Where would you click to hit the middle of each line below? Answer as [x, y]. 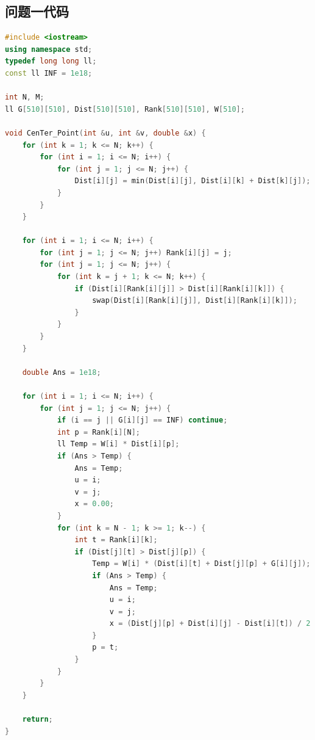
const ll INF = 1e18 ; [49, 73]
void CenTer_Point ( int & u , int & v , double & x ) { [105, 133]
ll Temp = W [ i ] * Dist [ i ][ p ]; [118, 444]
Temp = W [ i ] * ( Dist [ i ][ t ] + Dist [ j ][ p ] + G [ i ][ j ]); [201, 564]
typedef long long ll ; [51, 61]
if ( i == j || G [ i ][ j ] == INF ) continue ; [142, 420]
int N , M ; [25, 97]
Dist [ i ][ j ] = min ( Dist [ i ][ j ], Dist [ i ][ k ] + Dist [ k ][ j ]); [193, 181]
